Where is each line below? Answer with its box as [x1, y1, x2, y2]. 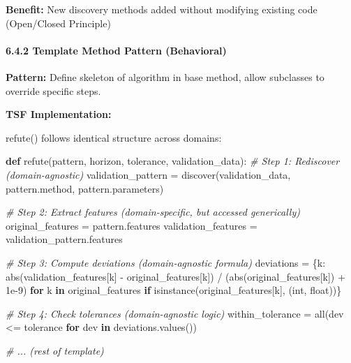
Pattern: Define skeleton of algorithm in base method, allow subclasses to [6, 69, 324, 84]
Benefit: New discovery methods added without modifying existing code [6, 2, 318, 16]
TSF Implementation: [6, 107, 112, 121]
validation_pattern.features [6, 232, 123, 246]
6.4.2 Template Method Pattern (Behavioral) [6, 43, 227, 57]
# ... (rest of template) [6, 343, 104, 357]
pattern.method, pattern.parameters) [6, 181, 164, 195]
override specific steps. [6, 83, 101, 98]
